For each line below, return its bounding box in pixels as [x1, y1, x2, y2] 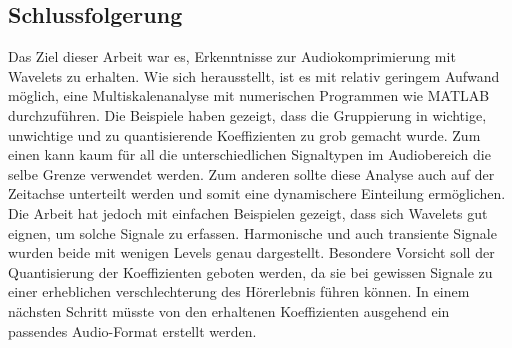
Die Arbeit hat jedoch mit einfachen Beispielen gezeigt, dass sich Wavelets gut [8, 202, 488, 223]
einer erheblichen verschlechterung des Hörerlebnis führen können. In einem [8, 281, 470, 302]
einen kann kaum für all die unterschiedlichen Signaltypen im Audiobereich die [8, 144, 491, 165]
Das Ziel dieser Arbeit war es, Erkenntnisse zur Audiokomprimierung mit [8, 46, 456, 67]
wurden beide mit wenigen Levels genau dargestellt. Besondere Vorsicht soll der [8, 242, 495, 263]
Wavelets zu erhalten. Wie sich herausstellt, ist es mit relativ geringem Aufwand [8, 65, 500, 86]
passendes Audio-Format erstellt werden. [8, 320, 257, 341]
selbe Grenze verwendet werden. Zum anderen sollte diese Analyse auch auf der [8, 163, 495, 184]
